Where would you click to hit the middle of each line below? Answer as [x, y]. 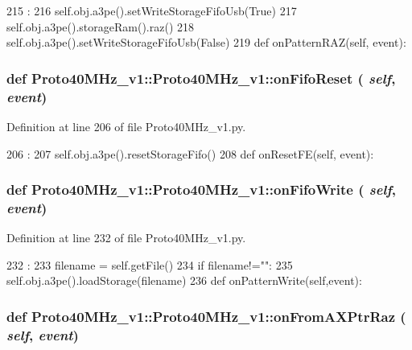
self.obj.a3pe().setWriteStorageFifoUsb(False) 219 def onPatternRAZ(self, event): [206, 42]
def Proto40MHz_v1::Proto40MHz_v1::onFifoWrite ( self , [202, 189]
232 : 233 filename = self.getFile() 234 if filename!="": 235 [150, 264]
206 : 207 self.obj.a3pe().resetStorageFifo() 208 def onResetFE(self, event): [190, 153]
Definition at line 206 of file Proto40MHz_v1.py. [126, 126]
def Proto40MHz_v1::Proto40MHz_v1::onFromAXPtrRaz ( [206, 316]
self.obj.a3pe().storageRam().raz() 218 [101, 26]
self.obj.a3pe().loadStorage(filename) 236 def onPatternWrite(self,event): [184, 280]
